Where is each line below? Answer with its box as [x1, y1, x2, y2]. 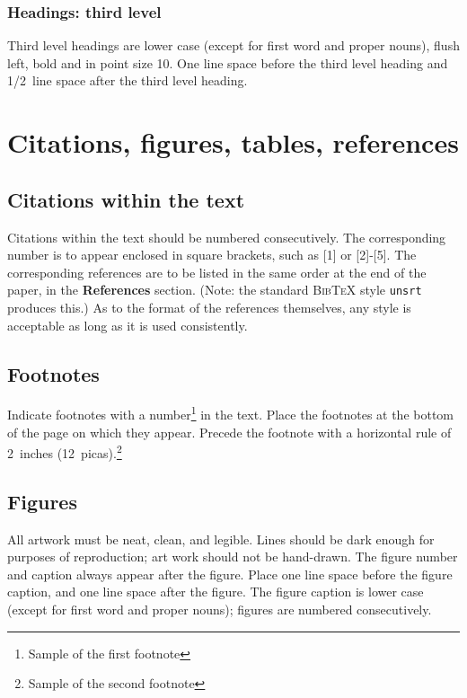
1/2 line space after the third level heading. [7, 71, 248, 90]
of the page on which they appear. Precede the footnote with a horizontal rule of [7, 422, 452, 441]
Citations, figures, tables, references [7, 124, 459, 161]
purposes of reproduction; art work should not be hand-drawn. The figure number [7, 547, 458, 566]
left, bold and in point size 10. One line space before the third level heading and [7, 53, 448, 72]
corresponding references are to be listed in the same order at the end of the [7, 262, 427, 281]
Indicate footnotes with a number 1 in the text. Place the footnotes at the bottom [7, 402, 454, 424]
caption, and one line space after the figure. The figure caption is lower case [7, 582, 424, 601]
